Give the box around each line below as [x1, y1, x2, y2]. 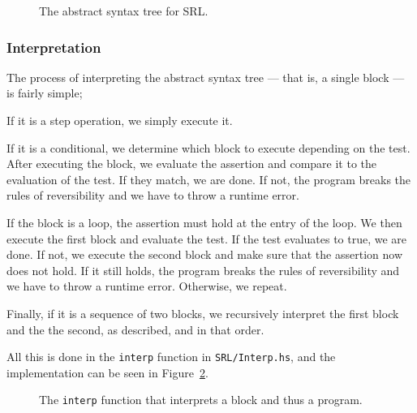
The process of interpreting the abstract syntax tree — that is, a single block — [6, 68, 405, 85]
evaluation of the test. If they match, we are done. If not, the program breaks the [6, 170, 411, 187]
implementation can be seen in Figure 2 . [6, 364, 208, 381]
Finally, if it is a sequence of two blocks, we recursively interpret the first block [6, 304, 399, 321]
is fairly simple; [6, 84, 83, 101]
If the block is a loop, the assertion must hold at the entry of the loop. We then [6, 213, 402, 230]
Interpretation [6, 37, 101, 57]
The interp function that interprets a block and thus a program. [39, 391, 363, 408]
